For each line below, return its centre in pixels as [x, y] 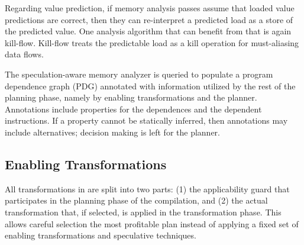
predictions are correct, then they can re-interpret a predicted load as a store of [149, 19]
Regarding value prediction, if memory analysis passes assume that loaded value [150, 8]
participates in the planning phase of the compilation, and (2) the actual [136, 200]
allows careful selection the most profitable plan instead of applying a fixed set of [152, 223]
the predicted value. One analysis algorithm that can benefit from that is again [148, 31]
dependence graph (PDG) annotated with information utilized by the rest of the [150, 86]
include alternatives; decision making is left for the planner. [112, 132]
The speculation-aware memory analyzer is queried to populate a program [139, 74]
